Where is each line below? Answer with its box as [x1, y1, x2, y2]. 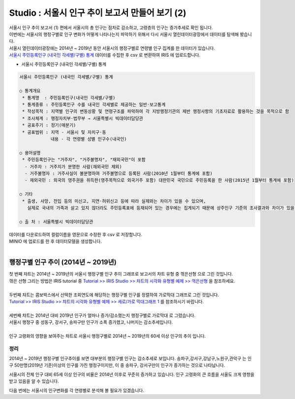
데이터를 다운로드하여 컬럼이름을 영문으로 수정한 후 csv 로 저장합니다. [9, 231, 143, 237]
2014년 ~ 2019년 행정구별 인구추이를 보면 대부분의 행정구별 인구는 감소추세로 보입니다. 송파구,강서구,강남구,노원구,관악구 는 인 [9, 356, 252, 362]
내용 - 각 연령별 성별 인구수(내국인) [50, 136, 127, 142]
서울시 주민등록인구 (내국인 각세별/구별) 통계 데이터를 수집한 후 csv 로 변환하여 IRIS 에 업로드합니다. [9, 52, 201, 58]
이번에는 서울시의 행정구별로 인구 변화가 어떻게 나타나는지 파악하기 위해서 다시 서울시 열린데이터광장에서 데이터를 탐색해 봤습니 [9, 31, 252, 37]
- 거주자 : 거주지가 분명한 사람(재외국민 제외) [25, 164, 122, 169]
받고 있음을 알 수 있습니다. [9, 378, 59, 384]
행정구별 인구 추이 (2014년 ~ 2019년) [9, 258, 117, 267]
